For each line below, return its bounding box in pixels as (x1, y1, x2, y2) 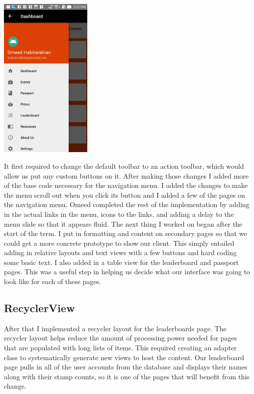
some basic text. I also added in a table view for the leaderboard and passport (4, 257, 239, 267)
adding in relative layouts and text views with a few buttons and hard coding (4, 247, 237, 258)
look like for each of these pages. (4, 276, 102, 287)
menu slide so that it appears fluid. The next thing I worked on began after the (4, 218, 243, 229)
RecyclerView (4, 300, 75, 315)
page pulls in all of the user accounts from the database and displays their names (4, 362, 248, 372)
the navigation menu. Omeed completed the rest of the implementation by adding (4, 199, 250, 210)
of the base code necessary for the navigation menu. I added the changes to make (4, 180, 248, 190)
